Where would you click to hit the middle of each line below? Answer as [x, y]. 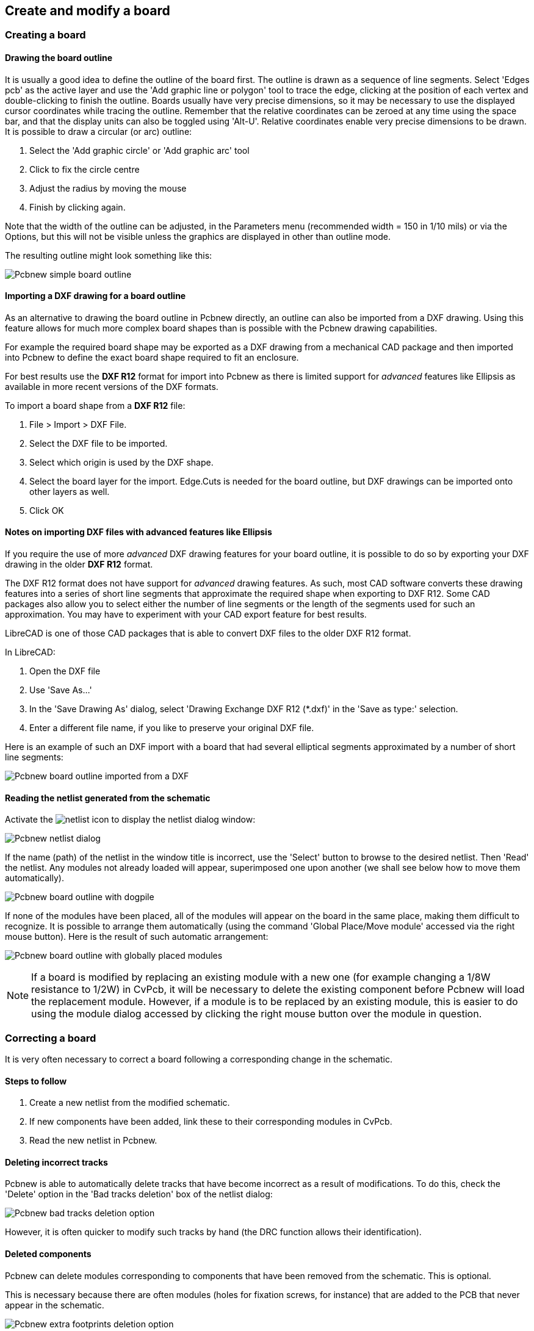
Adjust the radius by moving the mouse [108, 188]
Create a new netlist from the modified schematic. [130, 1103]
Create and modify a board [88, 11]
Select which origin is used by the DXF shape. [121, 462]
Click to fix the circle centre [85, 169]
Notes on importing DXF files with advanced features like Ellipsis [139, 532]
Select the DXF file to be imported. [99, 443]
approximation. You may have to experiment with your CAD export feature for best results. [186, 615]
